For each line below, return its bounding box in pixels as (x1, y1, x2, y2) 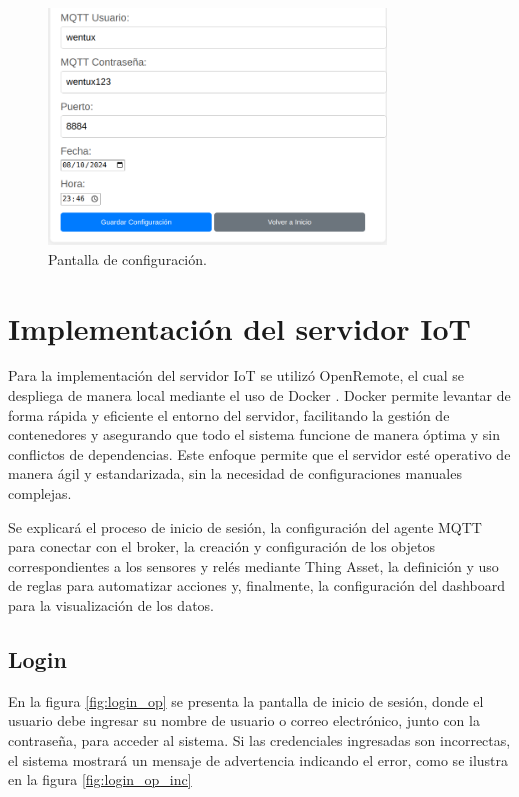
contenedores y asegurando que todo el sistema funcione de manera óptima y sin (8, 424, 501, 445)
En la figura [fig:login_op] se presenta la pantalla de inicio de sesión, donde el (8, 690, 484, 711)
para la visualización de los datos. (8, 595, 214, 616)
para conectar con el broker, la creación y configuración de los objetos (8, 536, 435, 557)
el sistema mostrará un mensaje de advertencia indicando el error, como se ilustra (8, 749, 509, 770)
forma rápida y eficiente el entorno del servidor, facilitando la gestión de (8, 404, 450, 425)
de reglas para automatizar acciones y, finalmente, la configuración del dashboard (8, 575, 506, 596)
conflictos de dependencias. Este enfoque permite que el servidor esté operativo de (8, 443, 511, 464)
